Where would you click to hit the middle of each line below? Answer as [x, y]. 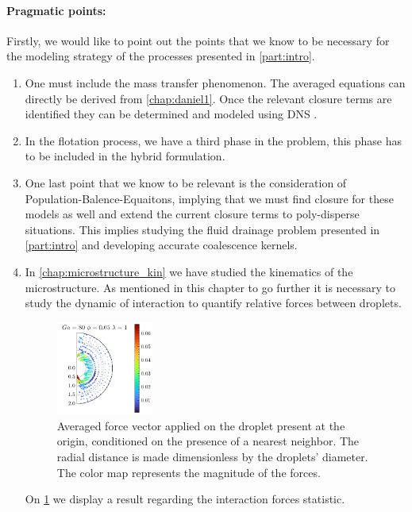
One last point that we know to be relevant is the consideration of [186, 182]
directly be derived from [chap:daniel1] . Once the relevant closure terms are [208, 98]
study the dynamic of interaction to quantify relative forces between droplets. [213, 303]
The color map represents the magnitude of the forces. [189, 472]
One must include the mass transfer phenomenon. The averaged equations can [215, 82]
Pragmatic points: [56, 10]
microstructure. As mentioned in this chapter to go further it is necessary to [210, 287]
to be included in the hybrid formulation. [125, 156]
